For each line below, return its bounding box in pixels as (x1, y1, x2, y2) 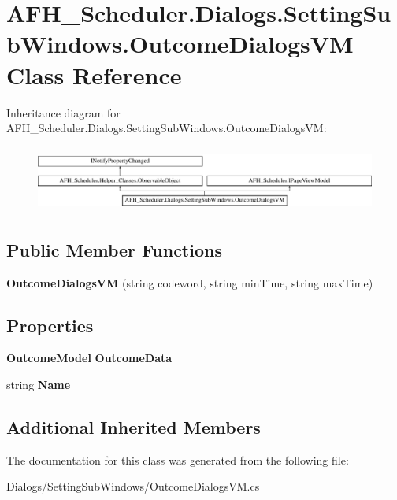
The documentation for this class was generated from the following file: (6, 451, 349, 468)
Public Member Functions (6, 237, 222, 261)
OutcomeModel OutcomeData (6, 350, 173, 366)
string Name (6, 376, 71, 392)
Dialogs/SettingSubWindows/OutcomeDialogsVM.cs (6, 478, 260, 494)
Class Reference (6, 58, 182, 91)
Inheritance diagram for (6, 104, 121, 120)
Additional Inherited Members (6, 414, 261, 439)
